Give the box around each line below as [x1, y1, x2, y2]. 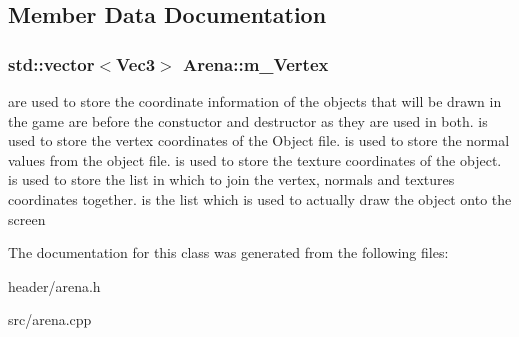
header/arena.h [8, 275, 101, 296]
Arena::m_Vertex [183, 51, 329, 76]
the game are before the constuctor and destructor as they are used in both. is [8, 110, 488, 131]
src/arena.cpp [8, 309, 92, 330]
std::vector [8, 51, 95, 76]
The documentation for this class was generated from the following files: [8, 242, 449, 263]
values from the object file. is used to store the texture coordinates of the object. [8, 149, 502, 170]
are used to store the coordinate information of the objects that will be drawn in [8, 91, 502, 111]
